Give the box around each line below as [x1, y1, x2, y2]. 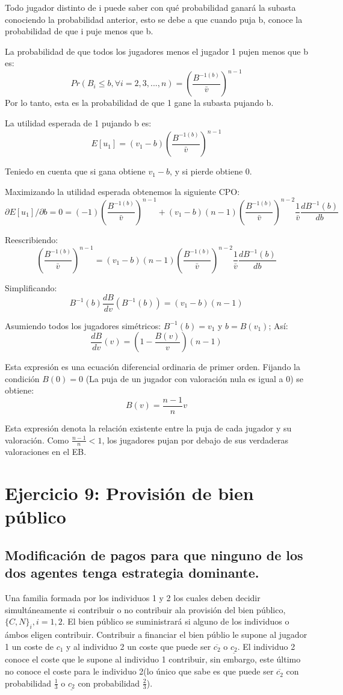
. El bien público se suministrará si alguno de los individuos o [62, 615, 289, 628]
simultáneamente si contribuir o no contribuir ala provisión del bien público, [5, 603, 286, 616]
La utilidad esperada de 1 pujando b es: [5, 117, 152, 129]
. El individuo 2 [237, 640, 295, 652]
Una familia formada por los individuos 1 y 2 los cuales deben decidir [5, 592, 261, 604]
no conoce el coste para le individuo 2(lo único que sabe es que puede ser [5, 665, 274, 678]
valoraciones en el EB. [5, 445, 87, 458]
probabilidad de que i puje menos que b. [5, 25, 153, 37]
